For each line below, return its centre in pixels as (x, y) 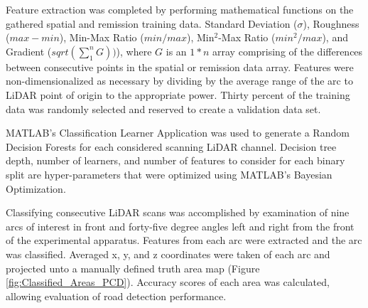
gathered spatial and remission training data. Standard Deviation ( (152, 23)
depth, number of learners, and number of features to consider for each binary (175, 160)
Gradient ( (29, 51)
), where (134, 51)
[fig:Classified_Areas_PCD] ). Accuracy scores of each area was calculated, (168, 282)
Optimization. (36, 188)
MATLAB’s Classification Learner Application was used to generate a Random (178, 133)
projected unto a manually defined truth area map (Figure (133, 268)
